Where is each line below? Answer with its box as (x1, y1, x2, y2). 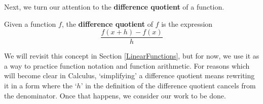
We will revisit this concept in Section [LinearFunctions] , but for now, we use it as (4, 50, 259, 61)
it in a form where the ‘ (4, 80, 77, 91)
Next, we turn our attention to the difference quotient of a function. (4, 2, 224, 12)
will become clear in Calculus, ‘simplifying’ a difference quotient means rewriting (4, 70, 255, 81)
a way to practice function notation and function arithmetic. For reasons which (4, 60, 250, 71)
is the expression (161, 18, 213, 29)
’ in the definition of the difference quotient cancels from (81, 80, 256, 91)
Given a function (4, 18, 56, 29)
